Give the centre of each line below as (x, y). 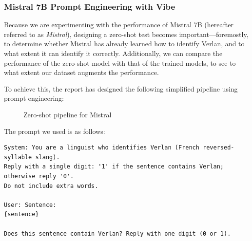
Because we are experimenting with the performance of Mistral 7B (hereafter (119, 25)
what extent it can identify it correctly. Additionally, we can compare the (113, 53)
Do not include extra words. (51, 186)
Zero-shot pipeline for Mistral (68, 114)
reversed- (219, 148)
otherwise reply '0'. (39, 176)
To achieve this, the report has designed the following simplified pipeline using (121, 88)
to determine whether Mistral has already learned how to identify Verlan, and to (124, 44)
